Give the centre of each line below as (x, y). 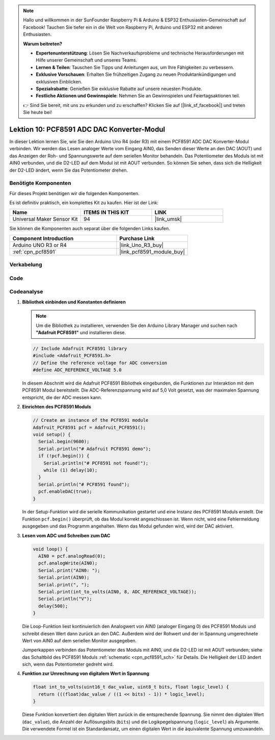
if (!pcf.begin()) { (64, 456)
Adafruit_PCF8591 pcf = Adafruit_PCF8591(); (89, 427)
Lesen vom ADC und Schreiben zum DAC (66, 535)
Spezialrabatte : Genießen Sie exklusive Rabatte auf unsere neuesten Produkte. (119, 89)
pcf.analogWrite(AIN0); (68, 563)
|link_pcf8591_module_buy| (152, 252)
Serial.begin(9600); (64, 442)
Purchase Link (137, 238)
